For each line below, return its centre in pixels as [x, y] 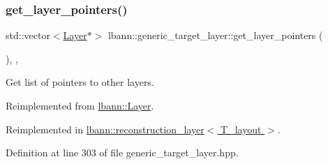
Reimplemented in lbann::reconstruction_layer [105, 129]
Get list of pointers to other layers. [80, 82]
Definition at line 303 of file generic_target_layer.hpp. [122, 152]
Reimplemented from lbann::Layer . [80, 105]
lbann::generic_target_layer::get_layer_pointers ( [215, 35]
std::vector [28, 35]
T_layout [241, 129]
